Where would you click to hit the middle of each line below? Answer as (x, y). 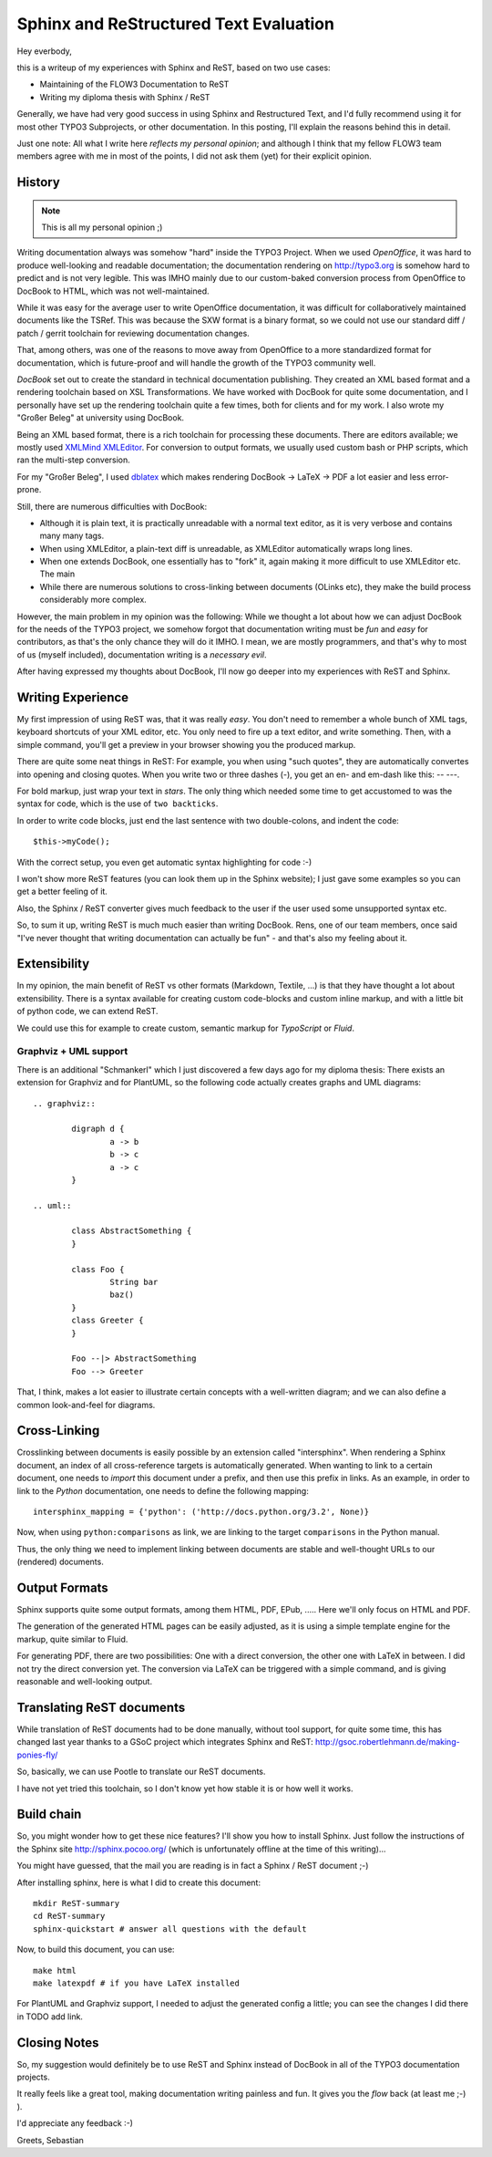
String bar (134, 1282)
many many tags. (72, 536)
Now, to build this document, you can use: (96, 1950)
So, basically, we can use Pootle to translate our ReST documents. (141, 1772)
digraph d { (98, 1129)
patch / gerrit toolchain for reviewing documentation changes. (133, 333)
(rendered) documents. (60, 1562)
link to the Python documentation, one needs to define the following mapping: (163, 1490)
